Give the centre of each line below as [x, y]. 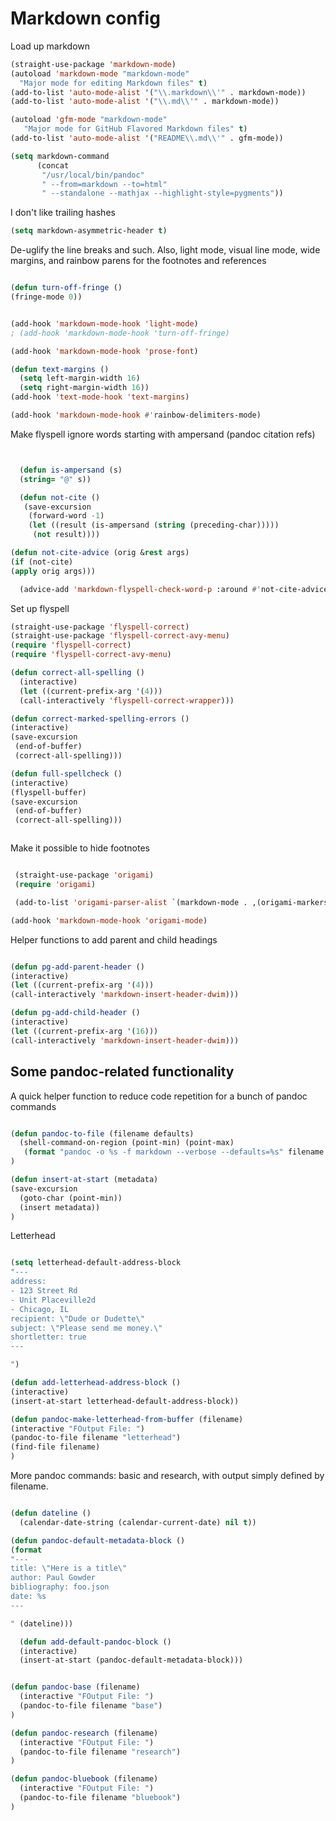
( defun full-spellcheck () [66, 773]
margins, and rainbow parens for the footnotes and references [138, 261]
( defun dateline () [51, 1513]
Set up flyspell [40, 608]
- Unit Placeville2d [53, 1300]
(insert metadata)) [60, 1207]
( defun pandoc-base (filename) [75, 1687]
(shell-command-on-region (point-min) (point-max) [127, 1143]
